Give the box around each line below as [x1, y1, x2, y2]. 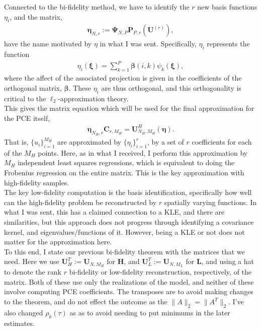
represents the [207, 38, 250, 49]
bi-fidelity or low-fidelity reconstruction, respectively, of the [69, 267, 252, 277]
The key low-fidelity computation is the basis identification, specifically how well [4, 187, 252, 197]
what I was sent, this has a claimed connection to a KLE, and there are [4, 207, 225, 217]
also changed [4, 307, 43, 317]
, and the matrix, [10, 11, 62, 22]
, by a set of [147, 137, 184, 147]
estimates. [4, 317, 35, 328]
